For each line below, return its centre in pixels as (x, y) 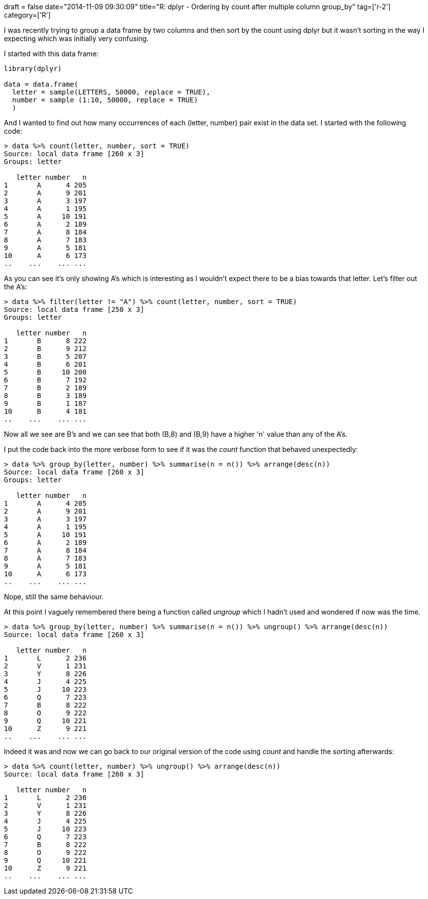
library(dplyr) (33, 69)
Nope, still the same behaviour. (54, 597)
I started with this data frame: (51, 54)
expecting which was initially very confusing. (76, 38)
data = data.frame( (41, 84)
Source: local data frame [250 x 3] (74, 309)
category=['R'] (27, 15)
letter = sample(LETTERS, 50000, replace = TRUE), (111, 92)
